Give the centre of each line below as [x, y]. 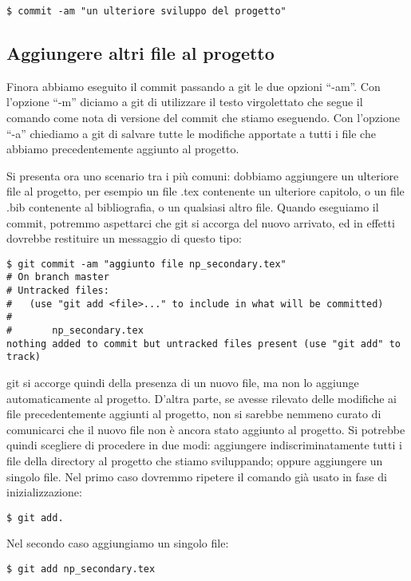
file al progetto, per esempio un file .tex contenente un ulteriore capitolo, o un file [205, 191]
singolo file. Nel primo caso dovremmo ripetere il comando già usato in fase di [197, 476]
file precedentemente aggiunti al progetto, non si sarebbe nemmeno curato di [194, 414]
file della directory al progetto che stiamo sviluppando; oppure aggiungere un [195, 461]
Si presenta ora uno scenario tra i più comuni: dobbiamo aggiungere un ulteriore [203, 175]
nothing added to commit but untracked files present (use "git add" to [204, 344]
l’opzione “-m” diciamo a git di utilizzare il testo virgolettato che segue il [185, 102]
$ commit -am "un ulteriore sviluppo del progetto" [146, 11]
